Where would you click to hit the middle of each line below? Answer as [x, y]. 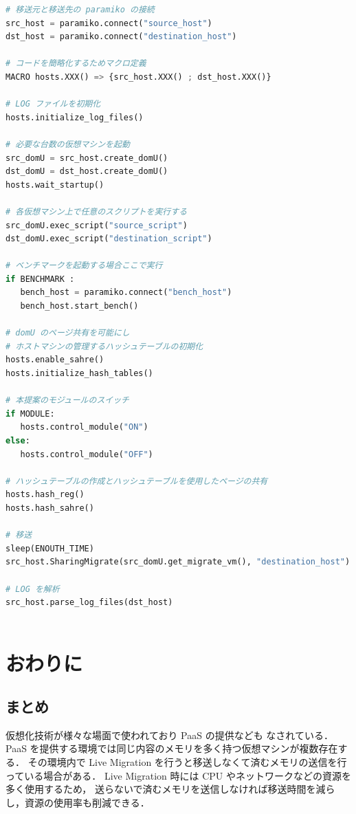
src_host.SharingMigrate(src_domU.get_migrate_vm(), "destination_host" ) [178, 562]
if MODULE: [30, 414]
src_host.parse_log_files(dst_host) [89, 603]
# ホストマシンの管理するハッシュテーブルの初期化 [104, 346]
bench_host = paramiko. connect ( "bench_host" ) [126, 293]
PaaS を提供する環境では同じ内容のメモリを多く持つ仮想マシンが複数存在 [172, 748]
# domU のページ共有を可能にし [68, 333]
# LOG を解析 [33, 589]
